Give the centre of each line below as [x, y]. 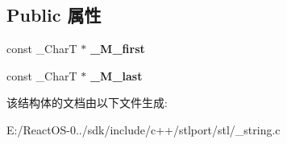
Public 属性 [54, 15]
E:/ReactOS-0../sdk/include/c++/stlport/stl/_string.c [143, 129]
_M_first [117, 49]
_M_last [116, 75]
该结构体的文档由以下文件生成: [87, 103]
